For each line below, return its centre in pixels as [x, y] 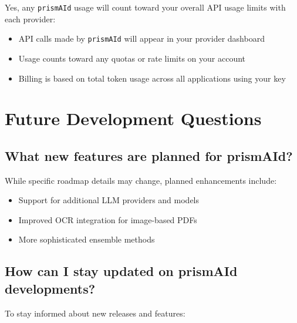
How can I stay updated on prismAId [121, 271]
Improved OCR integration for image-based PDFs [108, 219]
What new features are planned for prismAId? [149, 155]
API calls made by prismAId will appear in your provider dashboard [141, 38]
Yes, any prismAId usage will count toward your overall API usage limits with [145, 7]
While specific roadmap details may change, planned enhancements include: [141, 180]
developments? [50, 288]
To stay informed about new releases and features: [95, 313]
